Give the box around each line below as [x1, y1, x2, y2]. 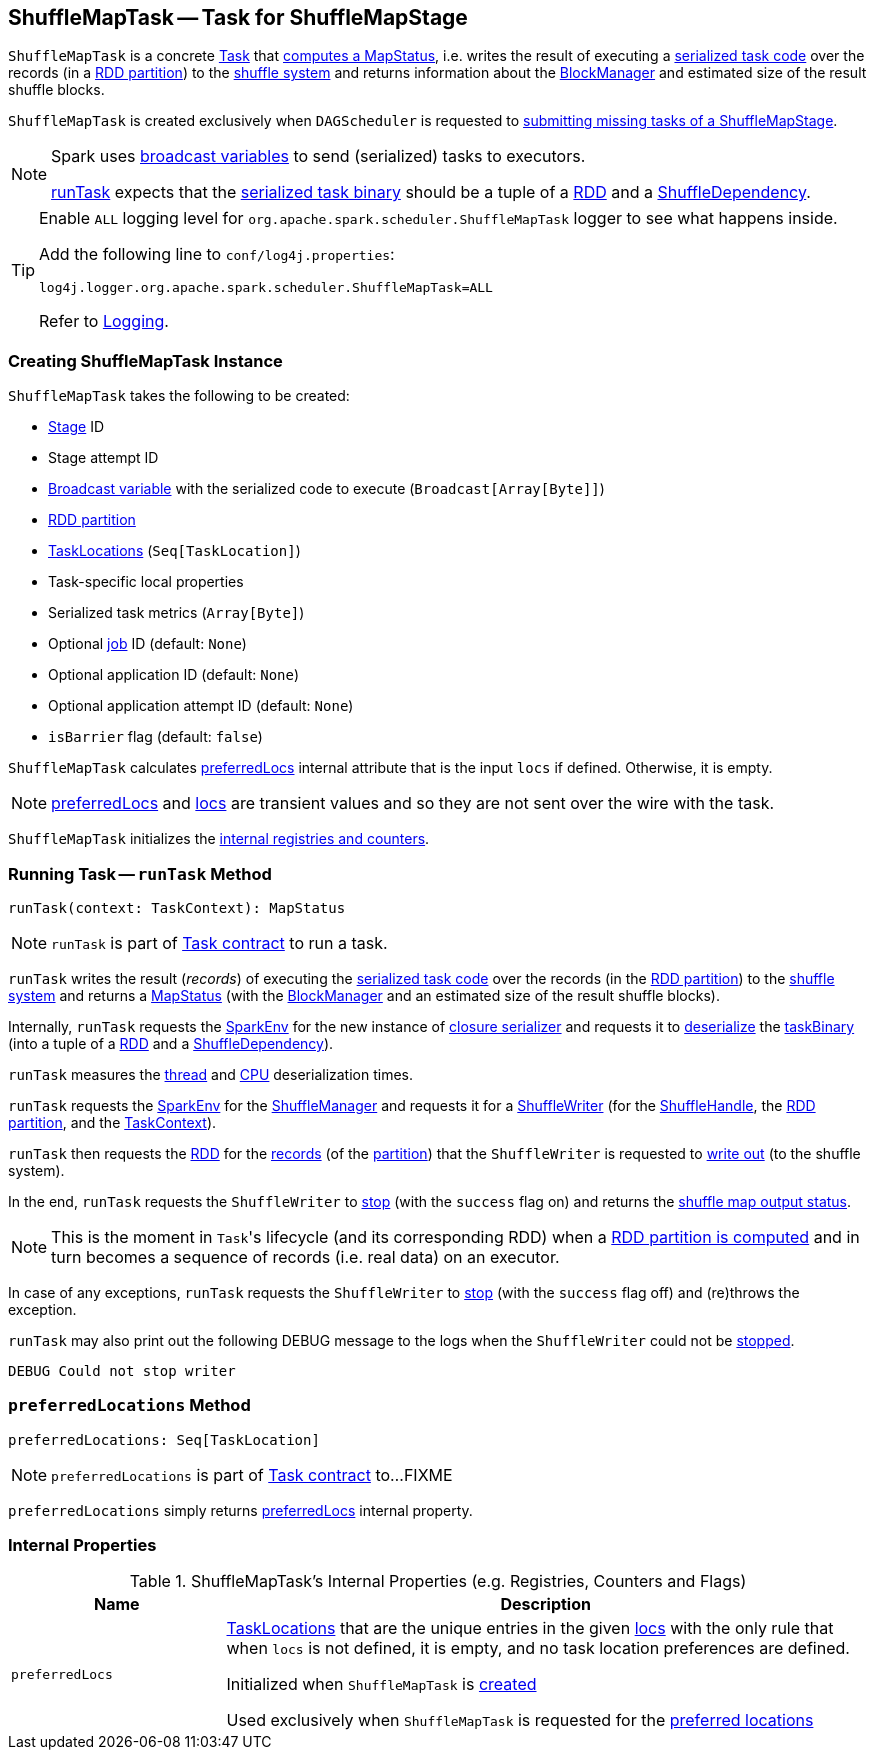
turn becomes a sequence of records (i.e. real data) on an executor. [51, 1246, 560, 1267]
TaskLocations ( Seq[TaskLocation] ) [48, 542, 301, 560]
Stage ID [48, 418, 105, 436]
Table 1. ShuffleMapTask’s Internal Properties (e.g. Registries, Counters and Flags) [129, 1571, 747, 1592]
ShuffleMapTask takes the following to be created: [8, 387, 350, 405]
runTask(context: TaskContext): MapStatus [8, 899, 346, 916]
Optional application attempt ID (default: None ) [48, 697, 354, 715]
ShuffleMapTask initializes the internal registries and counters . [8, 830, 430, 848]
